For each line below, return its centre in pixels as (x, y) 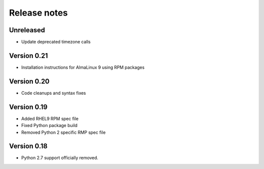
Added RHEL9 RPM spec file (50, 118)
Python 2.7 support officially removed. (60, 158)
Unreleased (27, 30)
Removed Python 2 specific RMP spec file (64, 132)
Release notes (38, 13)
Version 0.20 (29, 81)
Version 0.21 (29, 55)
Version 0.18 (28, 146)
